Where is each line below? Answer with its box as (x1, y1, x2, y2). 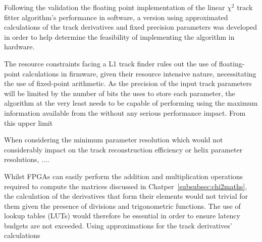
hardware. (4, 41, 35, 52)
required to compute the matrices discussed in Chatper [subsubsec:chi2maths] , (4, 181, 247, 191)
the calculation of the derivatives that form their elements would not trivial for (4, 191, 248, 201)
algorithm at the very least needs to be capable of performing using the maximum (4, 98, 258, 108)
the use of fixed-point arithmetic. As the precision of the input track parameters (4, 78, 252, 89)
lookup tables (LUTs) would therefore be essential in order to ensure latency (4, 210, 240, 221)
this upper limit (4, 117, 53, 128)
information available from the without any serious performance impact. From (4, 107, 246, 118)
